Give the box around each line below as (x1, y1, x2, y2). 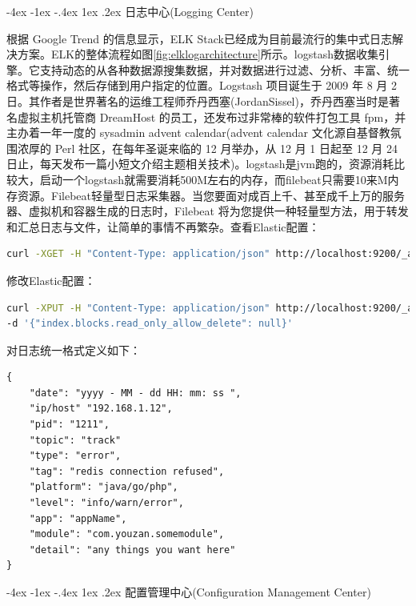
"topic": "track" (29, 434, 122, 446)
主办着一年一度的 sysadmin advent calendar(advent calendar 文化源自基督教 (6, 124, 390, 141)
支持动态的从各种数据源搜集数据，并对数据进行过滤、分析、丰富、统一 (39, 61, 410, 78)
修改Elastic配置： (6, 271, 96, 288)
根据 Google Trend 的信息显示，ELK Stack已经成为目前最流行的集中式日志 (6, 30, 392, 46)
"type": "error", (29, 450, 122, 462)
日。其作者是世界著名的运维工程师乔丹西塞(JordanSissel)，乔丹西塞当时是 (6, 92, 389, 109)
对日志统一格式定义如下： (6, 341, 141, 358)
